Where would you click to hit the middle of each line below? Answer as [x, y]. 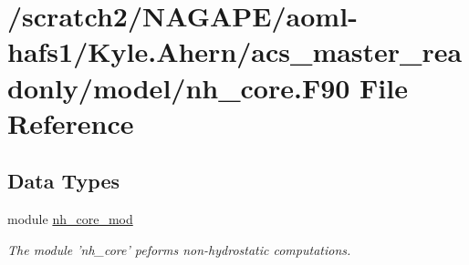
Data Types [63, 181]
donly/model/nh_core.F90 [179, 87]
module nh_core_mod [70, 219]
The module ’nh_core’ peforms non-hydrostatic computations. [179, 249]
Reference [71, 122]
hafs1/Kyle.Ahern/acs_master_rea [235, 51]
